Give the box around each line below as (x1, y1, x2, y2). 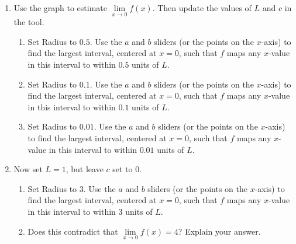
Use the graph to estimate (13, 2, 108, 13)
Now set (13, 163, 43, 175)
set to (112, 163, 133, 175)
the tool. (13, 16, 44, 28)
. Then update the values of (152, 2, 252, 13)
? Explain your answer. (178, 225, 261, 237)
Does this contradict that (27, 225, 118, 237)
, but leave (66, 163, 104, 175)
